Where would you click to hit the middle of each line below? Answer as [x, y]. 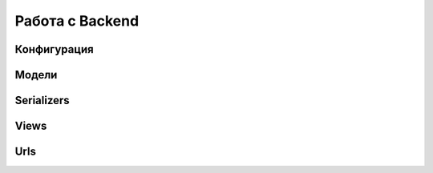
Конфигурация [54, 49]
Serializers [42, 101]
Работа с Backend [77, 21]
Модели [36, 75]
